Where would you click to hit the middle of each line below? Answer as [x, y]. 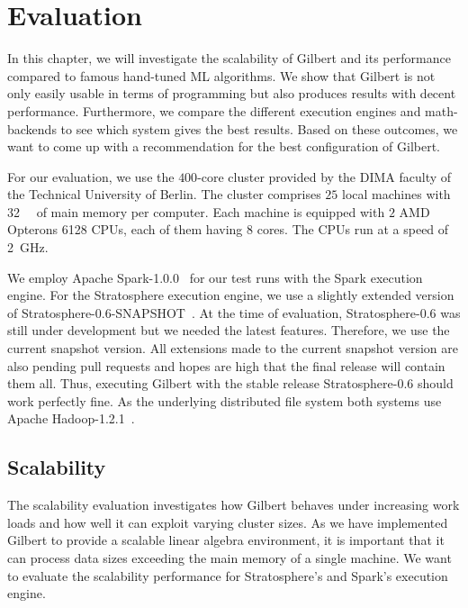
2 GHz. [28, 247]
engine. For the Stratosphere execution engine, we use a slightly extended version [231, 295]
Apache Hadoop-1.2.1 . [71, 418]
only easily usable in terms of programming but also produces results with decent [232, 93]
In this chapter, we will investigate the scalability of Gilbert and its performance [229, 58]
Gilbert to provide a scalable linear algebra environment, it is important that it [226, 540]
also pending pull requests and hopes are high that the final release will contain [226, 365]
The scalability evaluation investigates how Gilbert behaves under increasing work [234, 505]
